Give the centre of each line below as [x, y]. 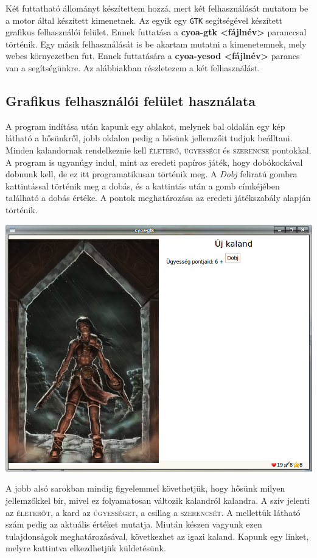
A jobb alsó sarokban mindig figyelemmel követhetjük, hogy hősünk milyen [145, 488]
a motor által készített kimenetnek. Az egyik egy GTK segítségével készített [144, 20]
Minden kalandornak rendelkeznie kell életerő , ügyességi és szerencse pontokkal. [158, 150]
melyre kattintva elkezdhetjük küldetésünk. [86, 548]
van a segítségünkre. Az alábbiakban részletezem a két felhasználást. [133, 68]
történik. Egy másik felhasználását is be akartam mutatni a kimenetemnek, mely [156, 44]
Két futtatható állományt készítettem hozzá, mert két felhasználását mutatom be [157, 8]
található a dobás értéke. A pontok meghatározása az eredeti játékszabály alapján [158, 198]
